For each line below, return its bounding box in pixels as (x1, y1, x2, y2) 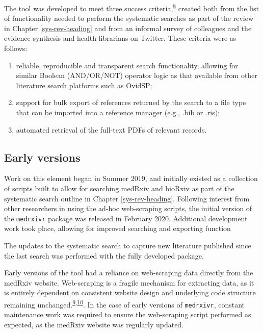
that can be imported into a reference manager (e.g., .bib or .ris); (16, 107, 220, 117)
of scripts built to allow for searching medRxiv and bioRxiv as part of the (4, 183, 234, 193)
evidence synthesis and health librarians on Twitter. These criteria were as (4, 33, 236, 43)
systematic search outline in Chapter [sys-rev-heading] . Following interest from (4, 193, 250, 203)
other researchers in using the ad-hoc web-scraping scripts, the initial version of (4, 203, 252, 214)
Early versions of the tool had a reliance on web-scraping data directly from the (4, 267, 253, 278)
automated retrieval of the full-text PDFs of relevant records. (16, 124, 207, 135)
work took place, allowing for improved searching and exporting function (4, 223, 231, 234)
